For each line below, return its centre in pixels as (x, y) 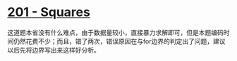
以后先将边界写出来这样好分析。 (54, 50)
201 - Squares (49, 12)
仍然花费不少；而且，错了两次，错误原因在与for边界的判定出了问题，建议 (119, 41)
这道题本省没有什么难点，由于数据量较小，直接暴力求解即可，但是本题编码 (115, 32)
